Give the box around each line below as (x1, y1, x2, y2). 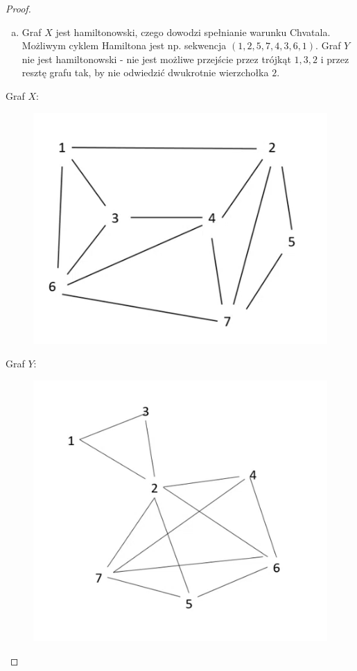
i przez (320, 51, 349, 66)
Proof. (6, 1, 31, 15)
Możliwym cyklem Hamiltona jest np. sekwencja (21, 38, 227, 53)
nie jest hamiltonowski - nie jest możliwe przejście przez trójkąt (21, 51, 291, 66)
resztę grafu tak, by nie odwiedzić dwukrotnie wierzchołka (21, 65, 269, 80)
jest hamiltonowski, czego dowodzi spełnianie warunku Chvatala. (55, 24, 331, 39)
